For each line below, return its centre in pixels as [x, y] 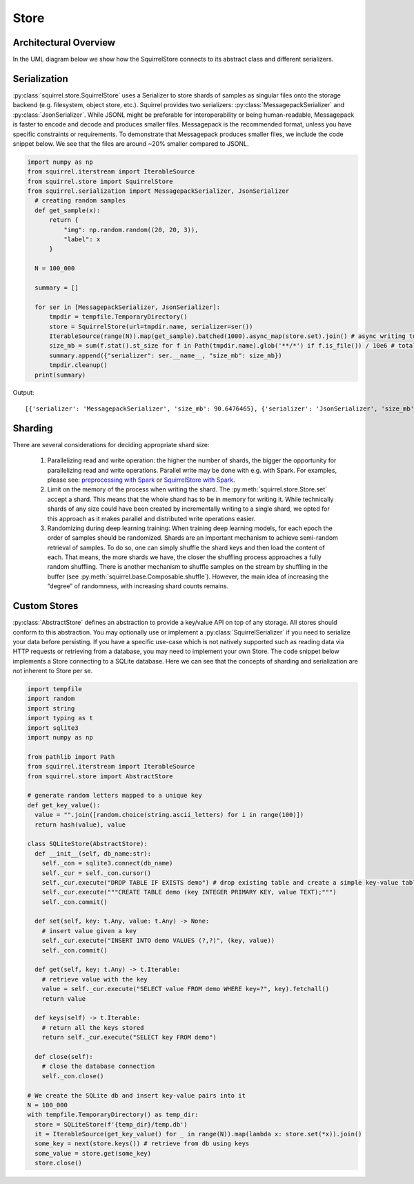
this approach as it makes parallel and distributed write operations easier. [151, 518]
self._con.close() [73, 1076]
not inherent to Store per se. [53, 671]
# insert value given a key [89, 931]
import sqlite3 [53, 728]
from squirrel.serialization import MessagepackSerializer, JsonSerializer [158, 191]
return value [64, 998]
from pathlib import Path [71, 757]
